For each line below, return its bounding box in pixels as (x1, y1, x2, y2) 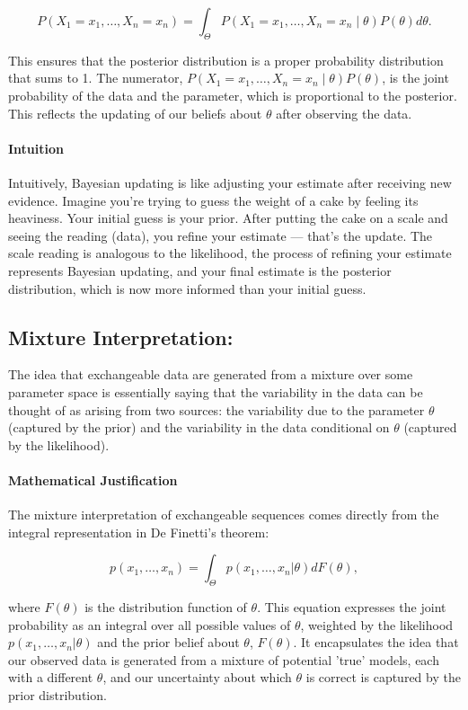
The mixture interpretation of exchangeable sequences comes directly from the (8, 505, 439, 524)
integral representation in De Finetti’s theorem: (8, 522, 269, 541)
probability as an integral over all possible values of (8, 615, 291, 634)
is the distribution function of (84, 598, 247, 617)
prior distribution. (8, 686, 107, 705)
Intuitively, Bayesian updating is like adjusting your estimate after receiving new (8, 173, 452, 191)
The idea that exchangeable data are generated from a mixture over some (8, 365, 413, 384)
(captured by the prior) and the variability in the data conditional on (8, 418, 390, 437)
